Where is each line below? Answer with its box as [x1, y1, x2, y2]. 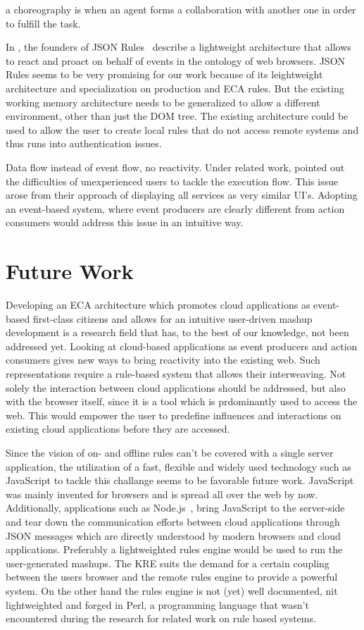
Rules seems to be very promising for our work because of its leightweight [6, 67, 323, 82]
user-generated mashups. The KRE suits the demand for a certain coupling [6, 555, 330, 570]
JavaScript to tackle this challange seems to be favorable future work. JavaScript [6, 473, 354, 488]
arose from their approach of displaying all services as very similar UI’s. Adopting [6, 187, 358, 202]
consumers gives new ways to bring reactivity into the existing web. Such [6, 352, 320, 367]
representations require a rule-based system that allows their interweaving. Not [6, 366, 346, 381]
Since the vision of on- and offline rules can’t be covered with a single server [6, 445, 334, 459]
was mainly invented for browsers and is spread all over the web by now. [6, 486, 318, 501]
